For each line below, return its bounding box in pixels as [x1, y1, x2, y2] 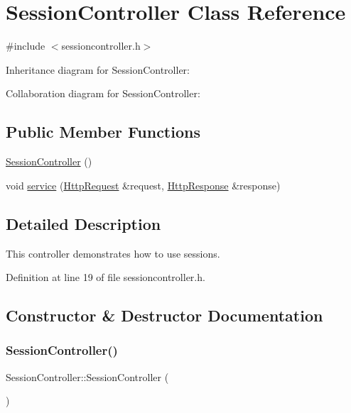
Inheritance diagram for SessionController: [6, 62, 190, 77]
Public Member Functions [6, 121, 200, 143]
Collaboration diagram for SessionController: [6, 86, 200, 101]
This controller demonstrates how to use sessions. [6, 246, 220, 260]
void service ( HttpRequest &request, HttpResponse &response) [6, 177, 281, 192]
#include [6, 38, 45, 53]
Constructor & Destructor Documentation [6, 304, 323, 326]
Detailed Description [6, 212, 161, 234]
